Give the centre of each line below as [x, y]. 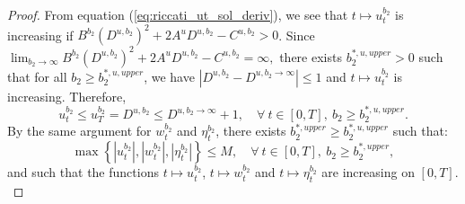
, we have [169, 76]
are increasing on [368, 172]
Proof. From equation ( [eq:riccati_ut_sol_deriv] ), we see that [178, 14]
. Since [297, 35]
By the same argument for [79, 131]
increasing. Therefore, [67, 96]
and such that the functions [83, 172]
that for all [37, 76]
